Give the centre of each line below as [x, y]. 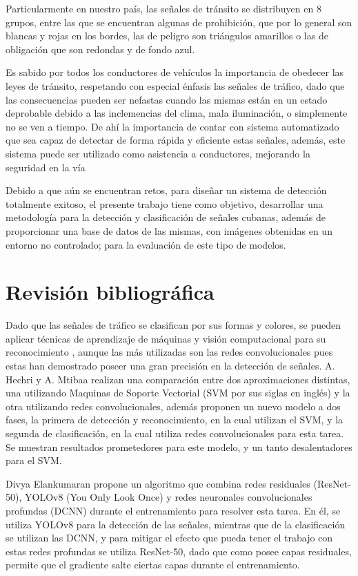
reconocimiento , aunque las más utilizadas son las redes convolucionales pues [169, 352]
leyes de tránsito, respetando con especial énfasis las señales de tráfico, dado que [175, 85]
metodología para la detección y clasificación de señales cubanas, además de [166, 217]
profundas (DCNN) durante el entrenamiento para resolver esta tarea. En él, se [173, 510]
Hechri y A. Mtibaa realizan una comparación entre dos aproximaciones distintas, [178, 379]
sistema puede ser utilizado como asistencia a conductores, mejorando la [158, 153]
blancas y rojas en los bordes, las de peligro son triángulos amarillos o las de [167, 36]
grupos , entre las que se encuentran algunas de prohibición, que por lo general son [179, 22]
